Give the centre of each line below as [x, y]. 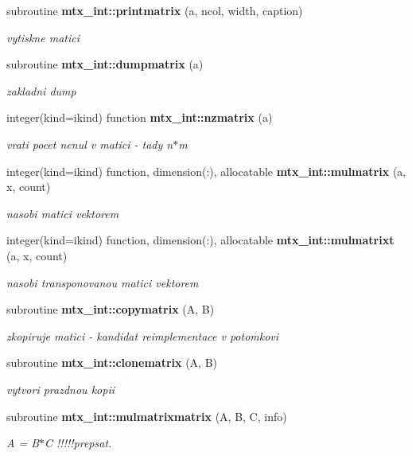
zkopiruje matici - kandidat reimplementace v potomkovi [143, 335]
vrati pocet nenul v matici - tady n [90, 144]
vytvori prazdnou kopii [60, 389]
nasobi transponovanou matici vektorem [103, 282]
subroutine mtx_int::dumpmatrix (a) [105, 64]
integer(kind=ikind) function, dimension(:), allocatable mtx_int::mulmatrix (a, [206, 171]
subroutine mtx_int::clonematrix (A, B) [112, 362]
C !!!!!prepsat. [78, 443]
